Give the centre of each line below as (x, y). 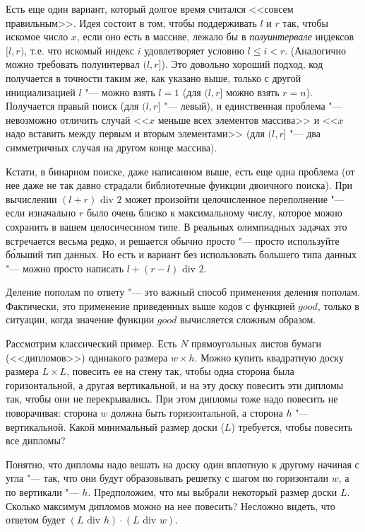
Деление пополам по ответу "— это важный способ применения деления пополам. (183, 292)
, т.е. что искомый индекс (79, 50)
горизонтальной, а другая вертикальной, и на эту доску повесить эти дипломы (175, 384)
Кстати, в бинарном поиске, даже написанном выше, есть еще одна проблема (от (180, 171)
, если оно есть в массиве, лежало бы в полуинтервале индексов (215, 36)
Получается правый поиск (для (72, 106)
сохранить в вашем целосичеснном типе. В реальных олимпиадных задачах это (176, 226)
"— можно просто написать (65, 268)
